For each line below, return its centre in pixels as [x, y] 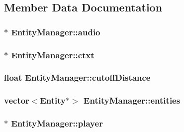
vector [17, 100]
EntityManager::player [57, 123]
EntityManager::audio [56, 32]
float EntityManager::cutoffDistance [77, 77]
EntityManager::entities [132, 100]
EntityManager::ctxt [53, 55]
